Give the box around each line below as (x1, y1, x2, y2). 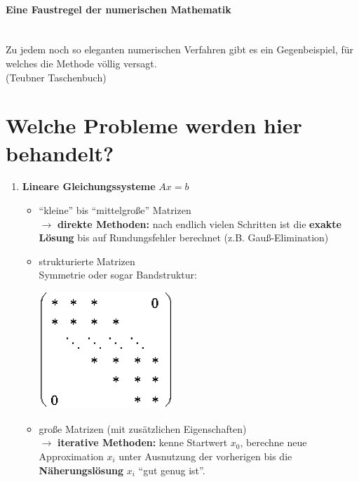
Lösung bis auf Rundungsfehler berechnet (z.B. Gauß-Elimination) (39, 230, 329, 245)
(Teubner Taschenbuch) (6, 69, 107, 84)
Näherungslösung (39, 462, 124, 477)
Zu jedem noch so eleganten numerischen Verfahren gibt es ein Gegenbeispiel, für (6, 42, 353, 57)
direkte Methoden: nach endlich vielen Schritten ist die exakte (57, 216, 341, 231)
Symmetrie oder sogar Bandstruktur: (39, 267, 197, 282)
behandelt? (6, 138, 114, 167)
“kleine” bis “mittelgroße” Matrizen (39, 203, 191, 217)
